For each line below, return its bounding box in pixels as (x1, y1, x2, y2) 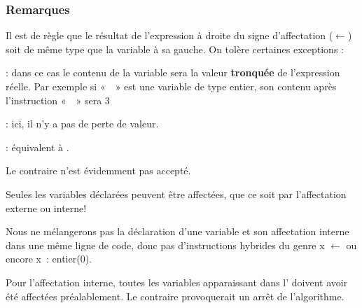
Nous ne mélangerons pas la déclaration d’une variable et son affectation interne (6, 224, 349, 239)
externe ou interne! (6, 200, 87, 215)
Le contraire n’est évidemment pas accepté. (6, 163, 191, 178)
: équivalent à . (6, 139, 69, 154)
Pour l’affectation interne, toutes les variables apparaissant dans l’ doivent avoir (6, 274, 348, 289)
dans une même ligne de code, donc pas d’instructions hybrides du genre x (6, 237, 325, 252)
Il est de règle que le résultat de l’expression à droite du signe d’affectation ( (6, 28, 333, 43)
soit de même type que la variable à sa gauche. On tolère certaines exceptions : (6, 41, 344, 56)
